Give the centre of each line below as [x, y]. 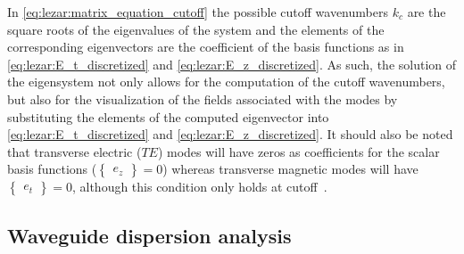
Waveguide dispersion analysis [149, 235]
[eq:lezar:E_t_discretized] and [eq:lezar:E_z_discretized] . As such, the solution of [232, 64]
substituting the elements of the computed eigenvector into [168, 116]
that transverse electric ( [75, 151]
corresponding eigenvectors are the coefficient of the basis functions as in [206, 47]
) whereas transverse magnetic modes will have [290, 169]
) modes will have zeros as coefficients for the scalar [298, 151]
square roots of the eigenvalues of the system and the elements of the [196, 29]
